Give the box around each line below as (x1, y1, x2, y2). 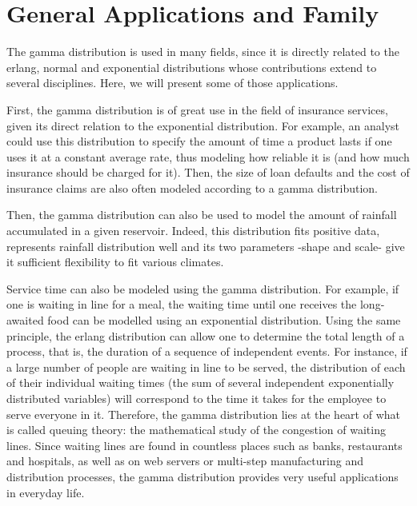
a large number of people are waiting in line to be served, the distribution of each (6, 358, 406, 375)
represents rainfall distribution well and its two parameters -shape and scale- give (6, 237, 405, 254)
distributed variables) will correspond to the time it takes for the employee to (6, 390, 387, 406)
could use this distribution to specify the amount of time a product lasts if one (6, 133, 392, 149)
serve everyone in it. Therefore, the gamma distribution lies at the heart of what (6, 405, 401, 422)
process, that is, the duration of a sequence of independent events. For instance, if (6, 343, 407, 360)
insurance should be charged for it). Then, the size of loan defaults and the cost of (6, 164, 410, 181)
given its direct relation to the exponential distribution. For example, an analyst (6, 117, 400, 133)
